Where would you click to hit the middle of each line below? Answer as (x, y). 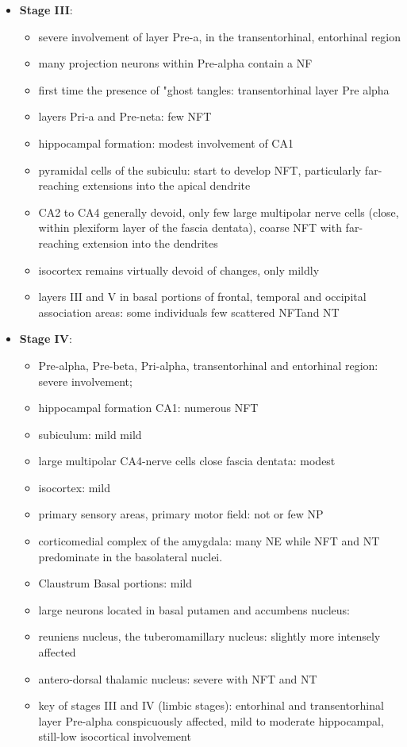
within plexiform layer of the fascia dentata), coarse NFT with (190, 227)
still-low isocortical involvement (115, 736)
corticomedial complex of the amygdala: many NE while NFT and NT (209, 541)
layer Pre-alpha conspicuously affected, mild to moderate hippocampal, (211, 720)
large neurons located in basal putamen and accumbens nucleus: (194, 609)
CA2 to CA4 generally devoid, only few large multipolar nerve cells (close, (219, 212)
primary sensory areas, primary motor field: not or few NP (181, 514)
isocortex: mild (74, 487)
